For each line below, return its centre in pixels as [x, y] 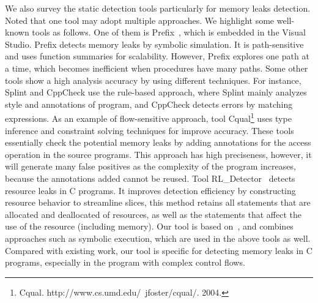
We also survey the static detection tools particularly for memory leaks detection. [158, 8]
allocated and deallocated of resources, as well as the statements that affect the [153, 214]
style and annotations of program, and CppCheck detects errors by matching [149, 104]
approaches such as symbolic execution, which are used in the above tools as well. [158, 238]
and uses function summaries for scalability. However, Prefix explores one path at [157, 56]
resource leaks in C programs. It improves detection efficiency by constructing [150, 190]
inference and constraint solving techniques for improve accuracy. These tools [150, 130]
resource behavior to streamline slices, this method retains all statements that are [158, 202]
